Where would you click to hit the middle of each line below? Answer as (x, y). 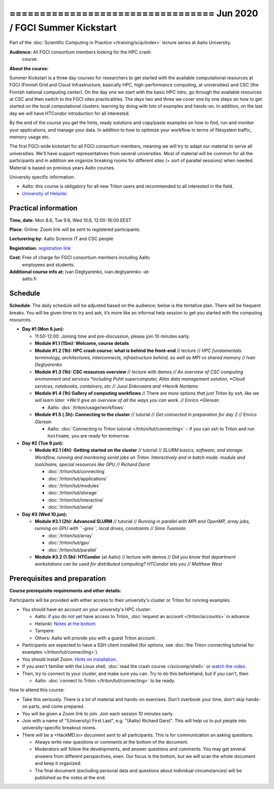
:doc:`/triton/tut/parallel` (73, 550)
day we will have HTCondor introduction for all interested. (70, 113)
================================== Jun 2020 (134, 13)
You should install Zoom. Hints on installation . (70, 659)
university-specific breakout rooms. (59, 728)
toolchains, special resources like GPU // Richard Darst (92, 464)
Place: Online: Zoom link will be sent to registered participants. (75, 229)
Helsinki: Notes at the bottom (65, 624)
